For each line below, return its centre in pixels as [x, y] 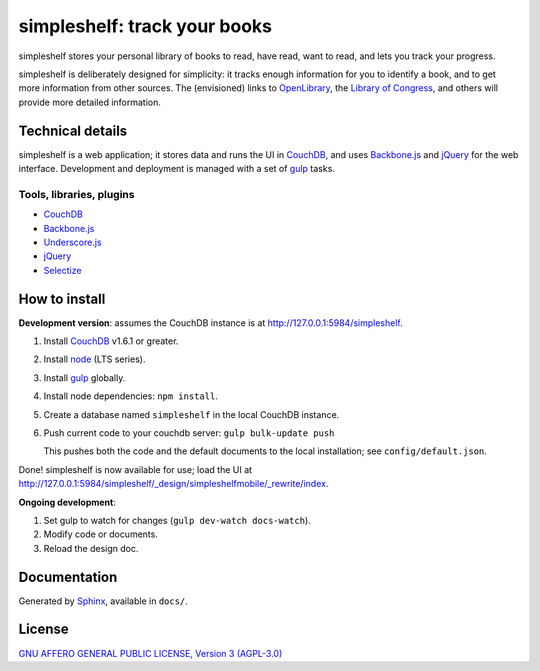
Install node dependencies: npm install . [131, 396]
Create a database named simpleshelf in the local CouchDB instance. [191, 414]
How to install [62, 298]
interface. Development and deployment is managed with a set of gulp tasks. [176, 169]
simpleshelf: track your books [145, 26]
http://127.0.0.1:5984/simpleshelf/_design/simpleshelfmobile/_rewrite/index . [173, 484]
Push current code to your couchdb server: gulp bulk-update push [189, 432]
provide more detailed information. [90, 102]
